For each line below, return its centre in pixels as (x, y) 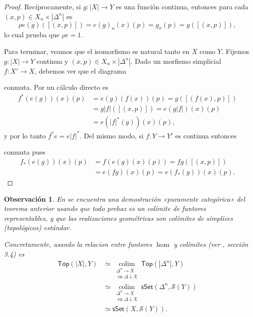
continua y (52, 61)
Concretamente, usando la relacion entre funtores (78, 244)
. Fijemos (235, 51)
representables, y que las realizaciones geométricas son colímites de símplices (119, 218)
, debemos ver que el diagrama (80, 70)
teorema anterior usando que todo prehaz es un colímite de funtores (105, 208)
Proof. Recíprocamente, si (42, 6)
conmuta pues (25, 152)
